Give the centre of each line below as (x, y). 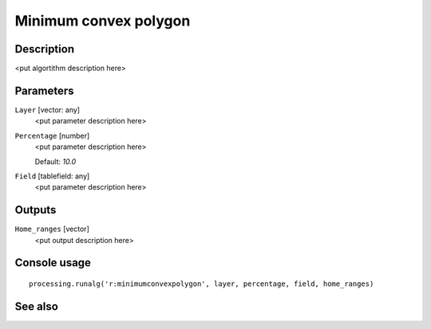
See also (37, 306)
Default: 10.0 (55, 161)
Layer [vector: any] (47, 110)
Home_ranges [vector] (52, 229)
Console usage (53, 263)
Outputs (36, 210)
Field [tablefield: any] (52, 176)
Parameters (44, 90)
